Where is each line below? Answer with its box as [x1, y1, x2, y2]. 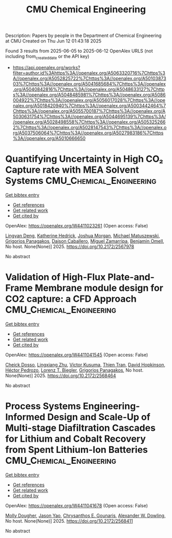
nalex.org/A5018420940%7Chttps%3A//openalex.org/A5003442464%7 [12, 102, 166, 109]
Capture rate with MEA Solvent [5, 164, 139, 176]
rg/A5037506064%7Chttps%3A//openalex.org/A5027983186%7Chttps [12, 130, 164, 136]
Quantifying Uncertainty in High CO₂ [5, 153, 164, 165]
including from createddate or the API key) [5, 53, 90, 60]
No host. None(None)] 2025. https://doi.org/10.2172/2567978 [5, 243, 135, 250]
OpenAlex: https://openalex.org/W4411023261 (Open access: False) [5, 222, 148, 229]
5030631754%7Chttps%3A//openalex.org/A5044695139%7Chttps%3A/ [12, 113, 166, 119]
